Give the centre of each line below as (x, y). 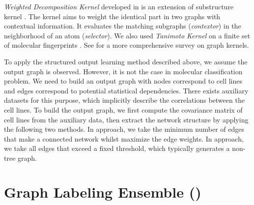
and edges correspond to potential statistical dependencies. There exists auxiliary (126, 90)
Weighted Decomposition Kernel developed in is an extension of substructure (119, 6)
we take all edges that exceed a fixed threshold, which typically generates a (117, 148)
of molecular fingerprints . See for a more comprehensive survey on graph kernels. (127, 45)
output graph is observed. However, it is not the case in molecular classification (123, 71)
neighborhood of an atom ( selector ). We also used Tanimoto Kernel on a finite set (127, 35)
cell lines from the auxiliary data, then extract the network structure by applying (126, 119)
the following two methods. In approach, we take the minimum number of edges (124, 129)
